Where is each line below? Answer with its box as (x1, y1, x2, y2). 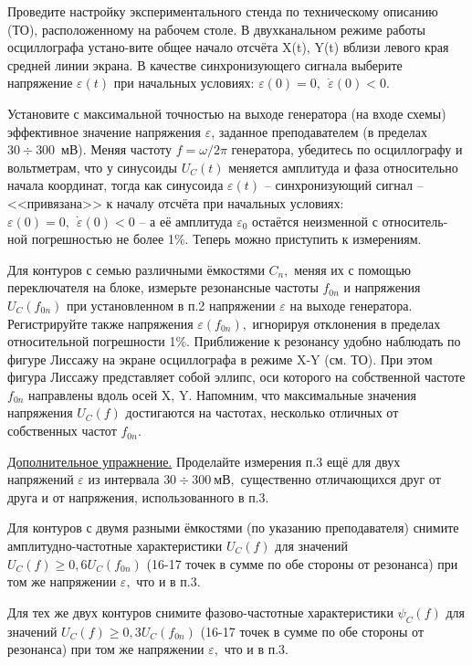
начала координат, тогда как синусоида (7, 175, 224, 195)
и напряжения (343, 278, 421, 297)
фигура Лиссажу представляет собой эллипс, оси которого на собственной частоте (7, 367, 466, 386)
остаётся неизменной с (252, 211, 378, 230)
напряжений (7, 470, 74, 489)
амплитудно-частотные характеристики (7, 536, 223, 555)
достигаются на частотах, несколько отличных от (125, 403, 399, 422)
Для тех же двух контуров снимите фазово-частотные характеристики (7, 602, 393, 621)
